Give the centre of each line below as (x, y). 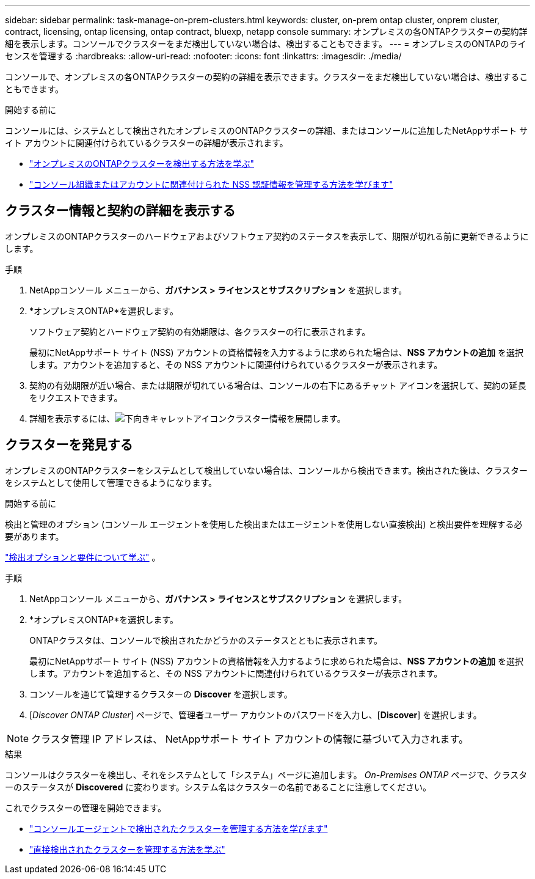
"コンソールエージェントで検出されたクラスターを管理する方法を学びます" (179, 828)
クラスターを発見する (69, 445)
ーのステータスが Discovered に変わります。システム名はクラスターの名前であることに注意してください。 (218, 787)
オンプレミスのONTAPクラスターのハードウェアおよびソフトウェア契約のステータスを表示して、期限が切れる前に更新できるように (267, 236)
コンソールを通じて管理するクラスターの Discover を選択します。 (161, 694)
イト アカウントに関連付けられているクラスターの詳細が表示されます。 (147, 143)
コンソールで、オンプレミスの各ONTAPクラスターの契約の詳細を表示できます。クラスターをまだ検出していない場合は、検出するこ (267, 77)
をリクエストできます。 (76, 397)
